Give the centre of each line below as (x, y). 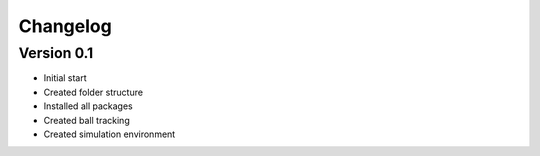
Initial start (65, 78)
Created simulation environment (109, 134)
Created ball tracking (86, 120)
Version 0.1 (56, 53)
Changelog (65, 26)
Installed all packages (88, 106)
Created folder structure (93, 92)
